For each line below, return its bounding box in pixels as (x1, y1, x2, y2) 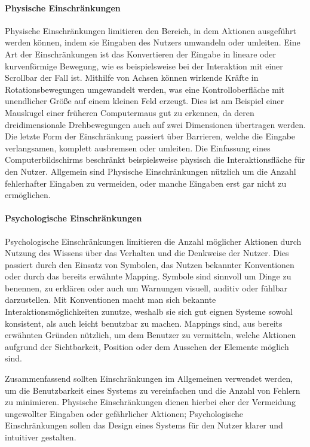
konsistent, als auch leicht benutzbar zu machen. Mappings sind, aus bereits (5, 317, 283, 329)
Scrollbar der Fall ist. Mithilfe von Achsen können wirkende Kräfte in (5, 71, 259, 84)
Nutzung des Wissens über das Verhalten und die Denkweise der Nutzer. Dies (5, 247, 289, 259)
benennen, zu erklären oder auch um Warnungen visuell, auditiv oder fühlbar (5, 281, 287, 294)
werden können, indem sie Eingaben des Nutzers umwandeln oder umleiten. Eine (5, 36, 300, 48)
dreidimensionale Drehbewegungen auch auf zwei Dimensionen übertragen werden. (5, 118, 306, 130)
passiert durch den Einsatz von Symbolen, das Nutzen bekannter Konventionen (5, 258, 294, 270)
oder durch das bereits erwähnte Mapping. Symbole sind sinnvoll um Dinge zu (5, 270, 291, 282)
